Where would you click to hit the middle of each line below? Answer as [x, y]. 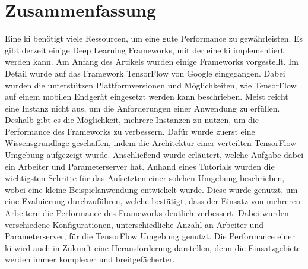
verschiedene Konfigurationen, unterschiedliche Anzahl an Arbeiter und [134, 224]
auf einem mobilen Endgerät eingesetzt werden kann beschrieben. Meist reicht [147, 96]
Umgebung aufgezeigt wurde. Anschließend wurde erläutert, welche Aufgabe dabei [154, 155]
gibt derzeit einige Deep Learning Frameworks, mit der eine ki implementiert [145, 50]
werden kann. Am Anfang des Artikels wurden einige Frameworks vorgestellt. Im [152, 61]
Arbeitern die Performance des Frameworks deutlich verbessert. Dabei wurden [147, 213]
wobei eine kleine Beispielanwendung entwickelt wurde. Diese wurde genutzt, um [151, 189]
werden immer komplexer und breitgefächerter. [90, 259]
